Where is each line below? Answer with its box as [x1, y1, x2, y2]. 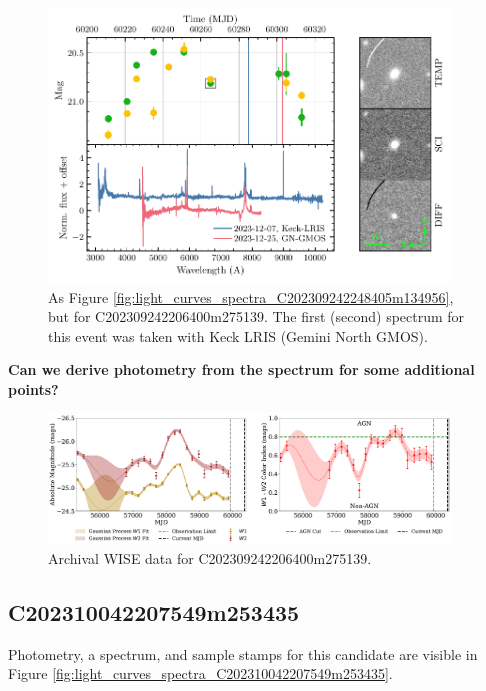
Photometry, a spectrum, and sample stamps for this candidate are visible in [8, 643, 478, 664]
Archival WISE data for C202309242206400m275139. [48, 548, 372, 569]
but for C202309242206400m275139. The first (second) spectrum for [48, 306, 465, 327]
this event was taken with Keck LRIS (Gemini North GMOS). [48, 325, 428, 346]
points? [8, 378, 59, 399]
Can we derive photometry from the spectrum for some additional [8, 359, 475, 380]
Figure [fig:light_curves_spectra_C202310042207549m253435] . [8, 663, 393, 684]
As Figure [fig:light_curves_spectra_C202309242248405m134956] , [48, 286, 454, 307]
